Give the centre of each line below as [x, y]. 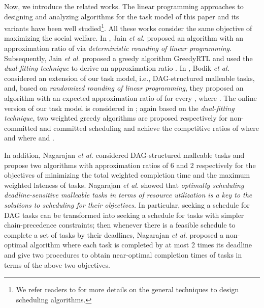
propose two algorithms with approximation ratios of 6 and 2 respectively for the [130, 165]
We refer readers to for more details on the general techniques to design [127, 289]
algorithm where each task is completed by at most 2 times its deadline [141, 245]
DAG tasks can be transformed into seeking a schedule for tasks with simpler [124, 215]
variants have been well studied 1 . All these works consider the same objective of [128, 27]
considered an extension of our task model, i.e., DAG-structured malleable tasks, [129, 78]
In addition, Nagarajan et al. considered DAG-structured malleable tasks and [124, 155]
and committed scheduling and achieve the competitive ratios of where [149, 128]
